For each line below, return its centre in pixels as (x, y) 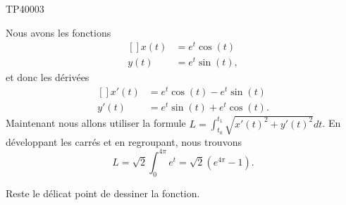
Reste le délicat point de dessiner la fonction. (103, 193)
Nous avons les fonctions (58, 32)
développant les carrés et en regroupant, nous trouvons (124, 141)
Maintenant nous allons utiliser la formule (96, 123)
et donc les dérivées (48, 77)
